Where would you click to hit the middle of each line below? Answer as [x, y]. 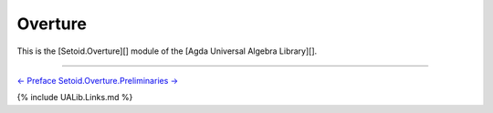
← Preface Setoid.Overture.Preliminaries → [98, 80]
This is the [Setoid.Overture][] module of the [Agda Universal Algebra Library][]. [167, 51]
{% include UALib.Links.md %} [75, 98]
